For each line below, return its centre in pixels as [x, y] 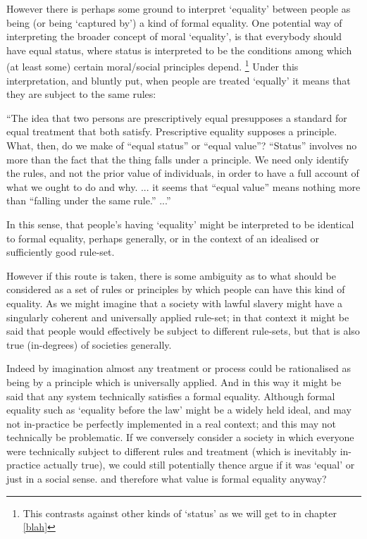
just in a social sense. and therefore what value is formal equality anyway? [167, 479]
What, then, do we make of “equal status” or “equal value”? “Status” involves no [182, 145]
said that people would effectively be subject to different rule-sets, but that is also [183, 331]
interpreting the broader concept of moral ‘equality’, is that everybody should [174, 36]
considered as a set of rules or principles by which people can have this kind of [176, 289]
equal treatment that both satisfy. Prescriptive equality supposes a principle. [172, 131]
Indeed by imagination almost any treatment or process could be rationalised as [179, 368]
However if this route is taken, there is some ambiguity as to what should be [171, 275]
